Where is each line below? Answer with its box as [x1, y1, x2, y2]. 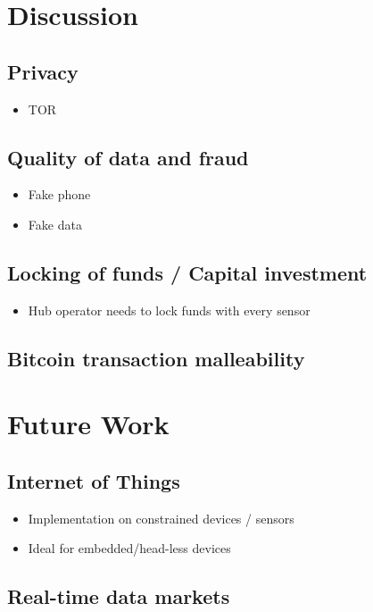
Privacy [7, 57, 79, 85]
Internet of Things [7, 466, 180, 494]
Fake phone [28, 185, 91, 204]
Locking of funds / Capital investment [7, 258, 368, 286]
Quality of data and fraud [7, 143, 249, 171]
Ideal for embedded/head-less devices [28, 539, 231, 558]
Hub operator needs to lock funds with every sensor [28, 300, 311, 319]
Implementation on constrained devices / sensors [28, 508, 294, 527]
